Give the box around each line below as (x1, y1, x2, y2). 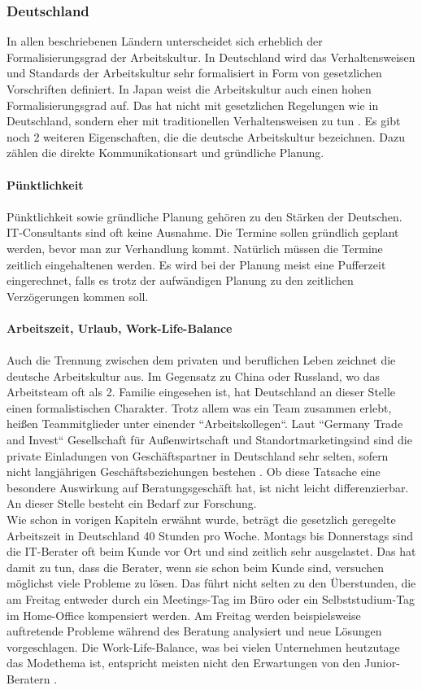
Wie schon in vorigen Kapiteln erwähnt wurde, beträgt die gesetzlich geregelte (7, 511, 396, 528)
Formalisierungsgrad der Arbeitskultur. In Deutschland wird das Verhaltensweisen (7, 48, 415, 65)
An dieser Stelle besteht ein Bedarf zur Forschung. (7, 495, 257, 512)
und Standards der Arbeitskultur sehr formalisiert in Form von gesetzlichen (7, 64, 382, 81)
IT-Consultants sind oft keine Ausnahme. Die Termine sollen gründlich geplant (7, 224, 399, 241)
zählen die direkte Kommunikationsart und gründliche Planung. (7, 144, 324, 161)
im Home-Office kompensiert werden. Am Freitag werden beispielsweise (7, 606, 361, 623)
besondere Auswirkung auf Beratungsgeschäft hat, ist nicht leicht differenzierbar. (7, 478, 409, 496)
